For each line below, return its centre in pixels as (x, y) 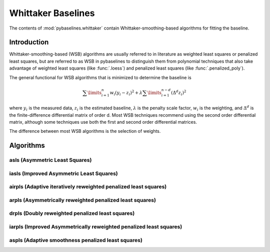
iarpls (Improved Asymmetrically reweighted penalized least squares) (96, 226)
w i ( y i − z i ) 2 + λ (126, 93)
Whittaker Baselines (52, 13)
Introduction (29, 42)
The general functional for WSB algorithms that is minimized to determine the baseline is (100, 77)
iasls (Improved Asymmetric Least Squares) (64, 173)
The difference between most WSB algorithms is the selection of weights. (85, 131)
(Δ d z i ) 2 (178, 93)
